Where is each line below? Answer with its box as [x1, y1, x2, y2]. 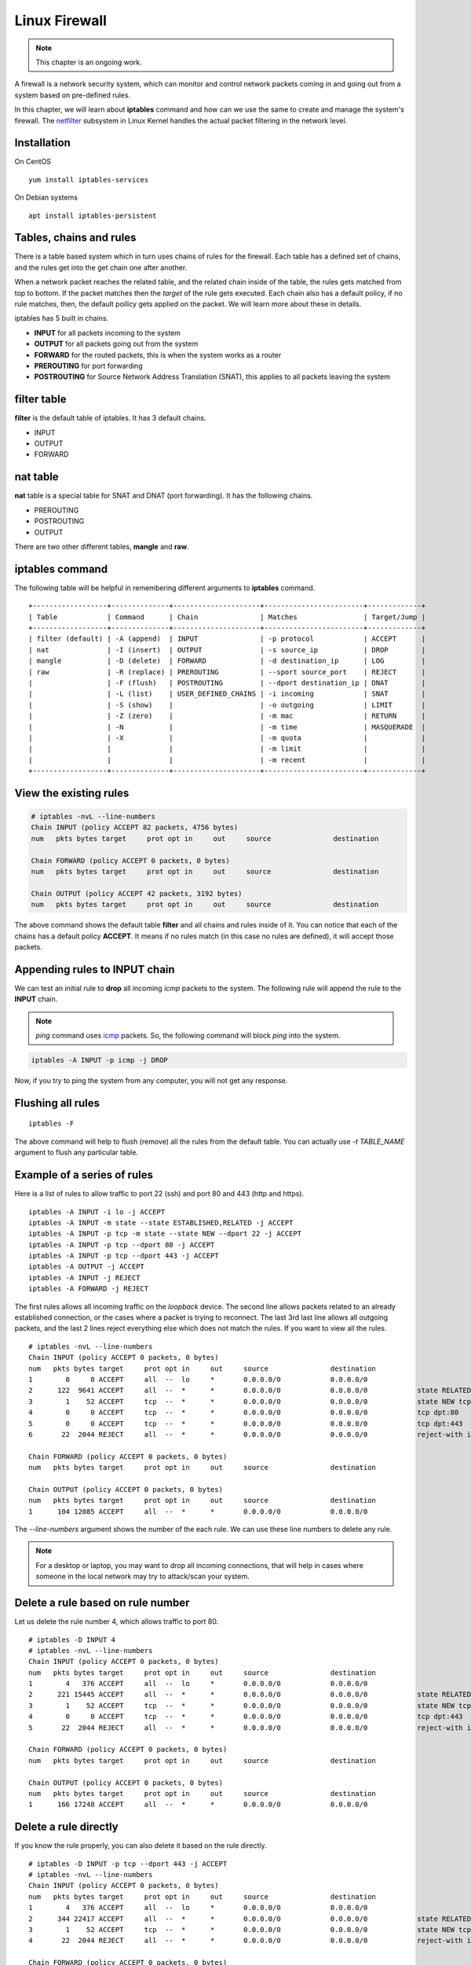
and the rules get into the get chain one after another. [14, 263, 188, 272]
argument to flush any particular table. [14, 1148, 139, 1157]
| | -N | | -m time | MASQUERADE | [28, 722, 426, 731]
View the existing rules [14, 786, 130, 799]
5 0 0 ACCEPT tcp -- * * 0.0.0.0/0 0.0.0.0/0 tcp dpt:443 [28, 1419, 463, 1428]
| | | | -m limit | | [28, 744, 426, 754]
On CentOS [14, 157, 51, 167]
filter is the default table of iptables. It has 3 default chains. [14, 413, 206, 423]
